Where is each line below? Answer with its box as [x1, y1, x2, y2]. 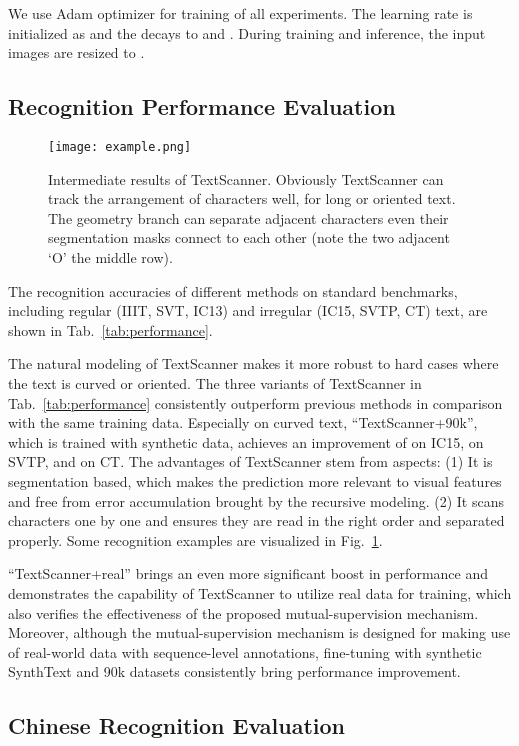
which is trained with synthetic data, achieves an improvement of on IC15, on [8, 431, 484, 452]
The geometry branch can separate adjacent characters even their [48, 207, 449, 228]
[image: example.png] [48, 139, 192, 154]
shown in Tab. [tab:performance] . [8, 319, 213, 340]
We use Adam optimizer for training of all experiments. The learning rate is [8, 3, 473, 23]
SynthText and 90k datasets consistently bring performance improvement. [8, 661, 461, 682]
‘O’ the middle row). [48, 247, 173, 268]
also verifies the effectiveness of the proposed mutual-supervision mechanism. [8, 602, 479, 623]
